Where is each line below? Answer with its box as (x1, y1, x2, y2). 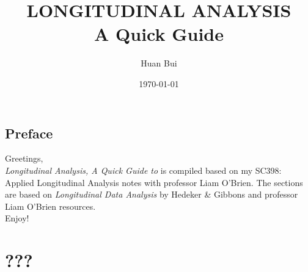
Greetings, (5, 152, 43, 165)
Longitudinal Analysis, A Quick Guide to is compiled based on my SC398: (5, 163, 282, 176)
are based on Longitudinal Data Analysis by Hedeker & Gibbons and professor (5, 188, 298, 201)
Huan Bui (141, 57, 177, 70)
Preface (5, 123, 53, 142)
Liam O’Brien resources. (5, 199, 96, 212)
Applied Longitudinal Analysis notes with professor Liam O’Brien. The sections (5, 176, 303, 188)
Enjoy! (5, 212, 29, 224)
